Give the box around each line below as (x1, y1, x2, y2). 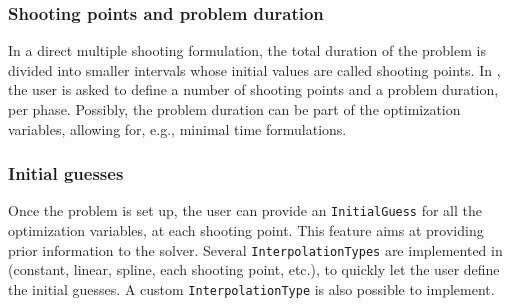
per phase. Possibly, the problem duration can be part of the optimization (8, 99, 461, 119)
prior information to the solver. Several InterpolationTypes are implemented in (8, 239, 503, 260)
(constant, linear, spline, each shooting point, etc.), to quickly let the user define (8, 259, 500, 280)
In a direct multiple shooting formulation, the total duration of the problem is (8, 40, 486, 61)
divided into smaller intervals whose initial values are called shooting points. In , (8, 59, 501, 80)
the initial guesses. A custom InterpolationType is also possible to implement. (8, 278, 495, 299)
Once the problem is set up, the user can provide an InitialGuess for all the (8, 200, 483, 221)
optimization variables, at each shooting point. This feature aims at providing (8, 220, 484, 241)
